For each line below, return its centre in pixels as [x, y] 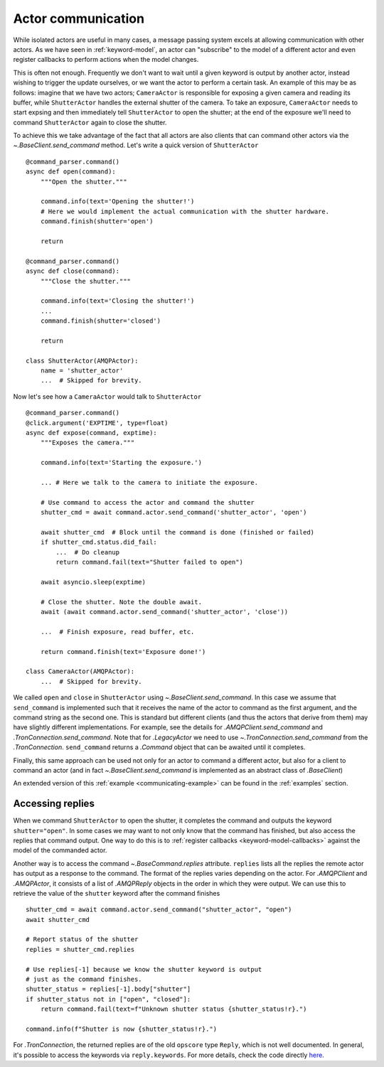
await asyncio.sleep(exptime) [93, 582]
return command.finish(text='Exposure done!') [123, 652]
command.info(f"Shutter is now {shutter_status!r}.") [121, 1029]
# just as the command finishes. [84, 980]
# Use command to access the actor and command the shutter [148, 502]
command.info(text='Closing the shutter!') [117, 301]
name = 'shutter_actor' [82, 371]
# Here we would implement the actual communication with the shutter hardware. [185, 211]
